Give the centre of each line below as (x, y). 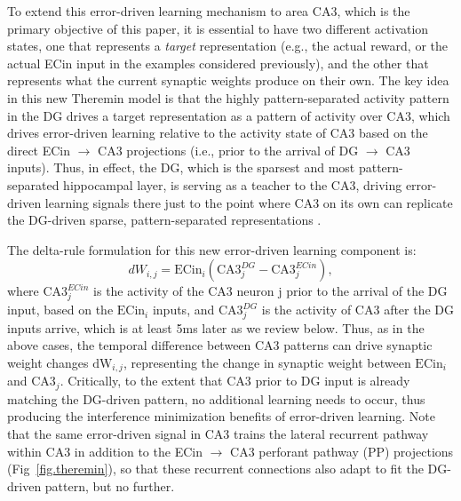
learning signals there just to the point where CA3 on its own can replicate (249, 202)
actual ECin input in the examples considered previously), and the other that (218, 63)
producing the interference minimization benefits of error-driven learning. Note (221, 416)
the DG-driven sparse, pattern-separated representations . (164, 220)
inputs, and (183, 310)
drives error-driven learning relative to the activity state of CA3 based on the (218, 133)
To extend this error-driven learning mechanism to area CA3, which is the (209, 11)
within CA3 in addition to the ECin (105, 451)
